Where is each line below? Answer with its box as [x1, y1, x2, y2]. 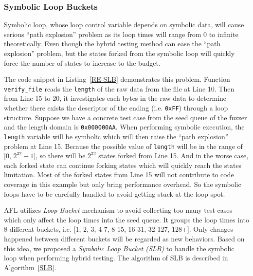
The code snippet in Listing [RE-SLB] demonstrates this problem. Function [4, 74, 230, 84]
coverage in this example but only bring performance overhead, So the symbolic [4, 179, 241, 189]
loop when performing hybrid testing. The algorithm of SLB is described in [4, 253, 228, 263]
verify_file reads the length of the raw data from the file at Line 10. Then [4, 83, 235, 93]
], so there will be [34, 150, 86, 161]
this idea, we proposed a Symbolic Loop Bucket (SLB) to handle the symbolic [4, 243, 235, 253]
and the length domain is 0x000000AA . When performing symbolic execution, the [4, 122, 245, 132]
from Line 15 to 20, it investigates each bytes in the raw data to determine [4, 93, 227, 103]
